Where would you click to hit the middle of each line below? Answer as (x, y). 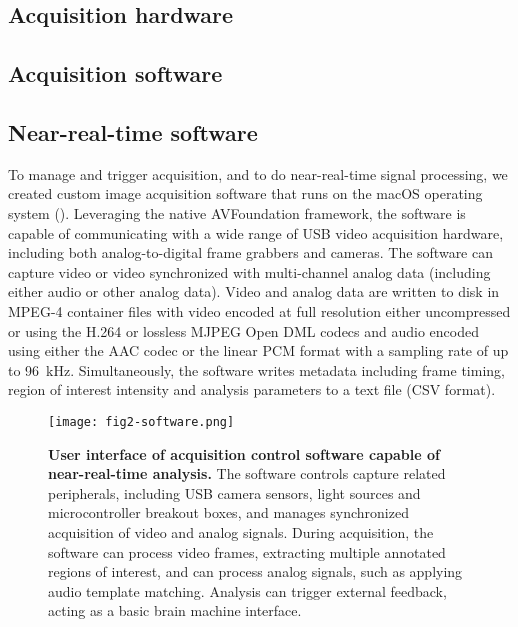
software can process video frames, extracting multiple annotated (247, 551)
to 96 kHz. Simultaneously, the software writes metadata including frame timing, (256, 369)
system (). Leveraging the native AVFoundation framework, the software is (237, 212)
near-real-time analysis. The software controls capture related (247, 473)
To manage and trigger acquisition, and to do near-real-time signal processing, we (258, 173)
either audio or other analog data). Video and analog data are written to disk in (254, 291)
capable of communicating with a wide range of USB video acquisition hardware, (256, 232)
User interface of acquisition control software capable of (244, 453)
